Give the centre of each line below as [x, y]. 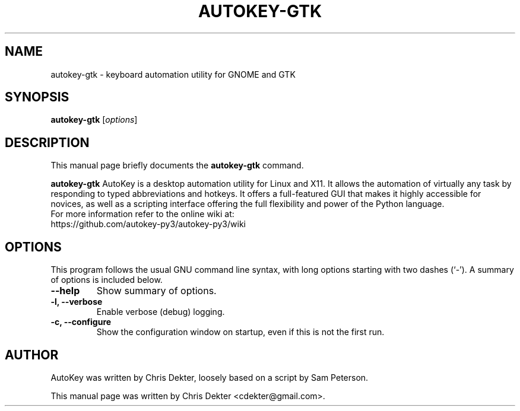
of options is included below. [107, 280]
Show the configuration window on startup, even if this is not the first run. [240, 332]
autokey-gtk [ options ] [94, 120]
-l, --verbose [77, 302]
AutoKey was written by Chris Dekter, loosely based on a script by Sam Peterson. [210, 377]
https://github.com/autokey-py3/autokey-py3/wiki [148, 224]
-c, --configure [81, 322]
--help [65, 291]
